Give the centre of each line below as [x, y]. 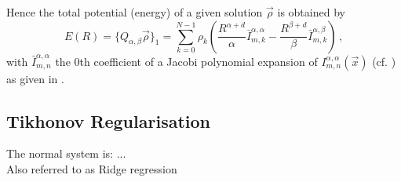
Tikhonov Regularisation [108, 120]
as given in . [35, 78]
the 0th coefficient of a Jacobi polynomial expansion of [186, 61]
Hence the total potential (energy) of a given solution [135, 12]
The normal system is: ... [66, 153]
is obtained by [311, 12]
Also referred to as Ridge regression [92, 168]
